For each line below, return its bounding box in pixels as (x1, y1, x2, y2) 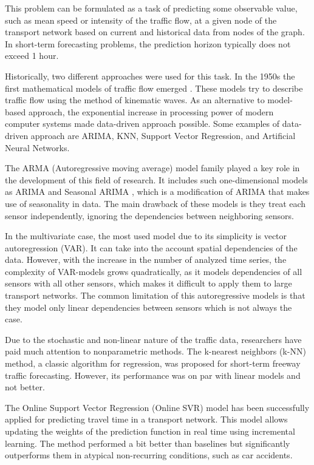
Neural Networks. (5, 141, 70, 154)
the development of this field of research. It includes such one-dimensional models (5, 173, 308, 186)
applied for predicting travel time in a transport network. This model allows (5, 413, 288, 426)
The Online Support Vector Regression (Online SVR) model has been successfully (5, 401, 310, 413)
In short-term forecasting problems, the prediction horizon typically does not (5, 37, 291, 50)
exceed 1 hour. (5, 49, 59, 62)
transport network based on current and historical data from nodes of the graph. (5, 25, 305, 38)
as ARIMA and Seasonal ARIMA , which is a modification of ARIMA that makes (5, 185, 310, 198)
